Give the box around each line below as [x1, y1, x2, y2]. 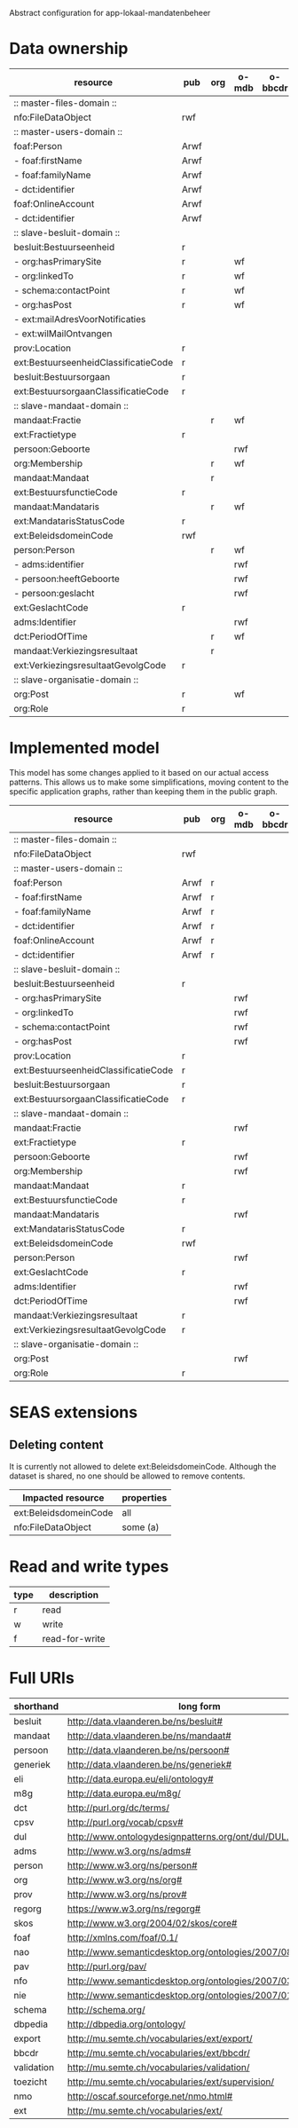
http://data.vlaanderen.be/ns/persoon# [67, 1744, 230, 1756]
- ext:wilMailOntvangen [13, 327, 113, 340]
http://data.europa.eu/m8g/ [67, 1787, 182, 1800]
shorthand [13, 1699, 59, 1712]
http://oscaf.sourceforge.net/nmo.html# [67, 2090, 233, 2102]
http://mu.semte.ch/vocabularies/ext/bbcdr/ [67, 2046, 251, 2059]
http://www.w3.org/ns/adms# [67, 1845, 192, 1857]
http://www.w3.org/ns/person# [67, 1859, 198, 1872]
